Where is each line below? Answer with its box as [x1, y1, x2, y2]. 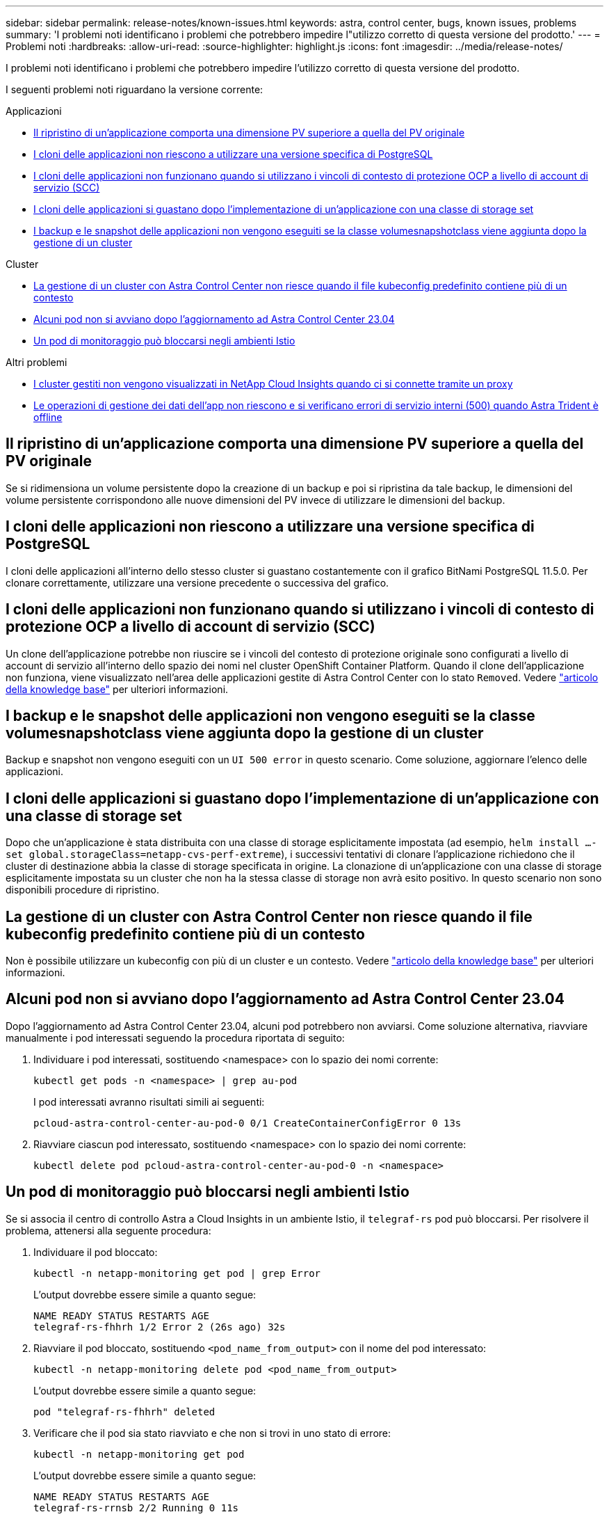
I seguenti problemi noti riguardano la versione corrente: [6, 83, 263, 95]
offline [33, 411, 63, 423]
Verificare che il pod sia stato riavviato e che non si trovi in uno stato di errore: [33, 1426, 391, 1439]
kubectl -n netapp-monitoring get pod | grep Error [33, 1267, 321, 1279]
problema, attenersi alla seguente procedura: [6, 1224, 211, 1236]
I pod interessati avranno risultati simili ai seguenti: [33, 1095, 265, 1108]
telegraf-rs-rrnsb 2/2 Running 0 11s [33, 1502, 239, 1513]
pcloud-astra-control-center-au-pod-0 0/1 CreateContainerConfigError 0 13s [33, 1117, 462, 1129]
